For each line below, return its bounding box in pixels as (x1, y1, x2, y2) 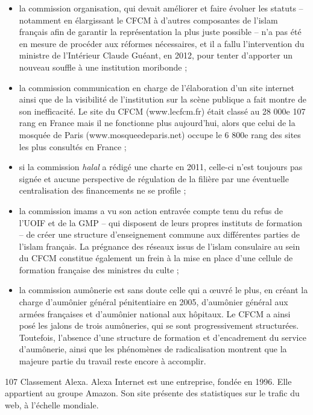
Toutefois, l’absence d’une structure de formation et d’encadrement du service (19, 331, 306, 343)
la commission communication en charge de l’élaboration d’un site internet (19, 81, 294, 93)
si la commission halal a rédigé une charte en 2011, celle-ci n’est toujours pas (19, 160, 303, 173)
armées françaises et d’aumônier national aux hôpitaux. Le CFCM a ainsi (19, 307, 291, 320)
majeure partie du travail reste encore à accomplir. (19, 355, 206, 367)
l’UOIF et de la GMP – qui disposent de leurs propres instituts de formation (19, 216, 303, 229)
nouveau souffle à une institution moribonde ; (19, 60, 188, 73)
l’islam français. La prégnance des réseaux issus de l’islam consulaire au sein (19, 239, 300, 252)
